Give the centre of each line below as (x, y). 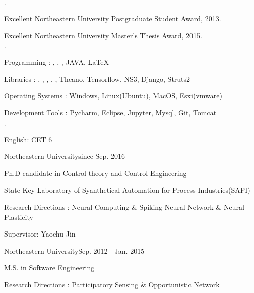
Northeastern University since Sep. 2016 (65, 156)
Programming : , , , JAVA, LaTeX (56, 62)
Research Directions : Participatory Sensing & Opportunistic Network (112, 284)
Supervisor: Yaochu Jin (40, 234)
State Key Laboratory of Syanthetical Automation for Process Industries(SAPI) (127, 190)
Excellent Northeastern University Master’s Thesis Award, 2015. (103, 35)
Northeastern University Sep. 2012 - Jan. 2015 (74, 250)
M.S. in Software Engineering (49, 268)
